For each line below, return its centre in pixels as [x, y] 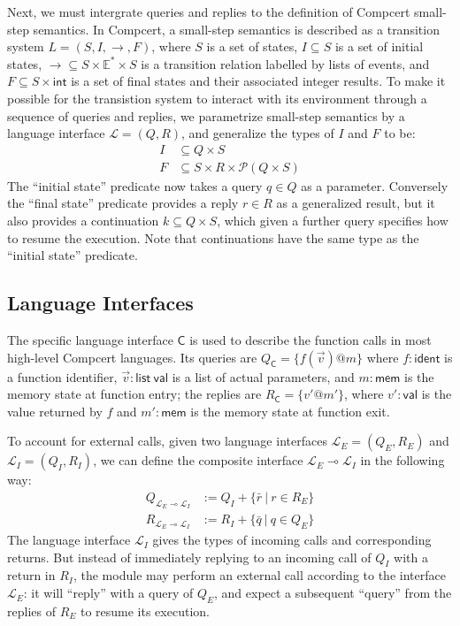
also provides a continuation [83, 220]
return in [31, 575]
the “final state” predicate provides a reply [123, 203]
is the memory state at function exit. [290, 411]
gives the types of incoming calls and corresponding [292, 540]
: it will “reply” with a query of [108, 593]
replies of [31, 611]
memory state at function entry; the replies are [134, 394]
